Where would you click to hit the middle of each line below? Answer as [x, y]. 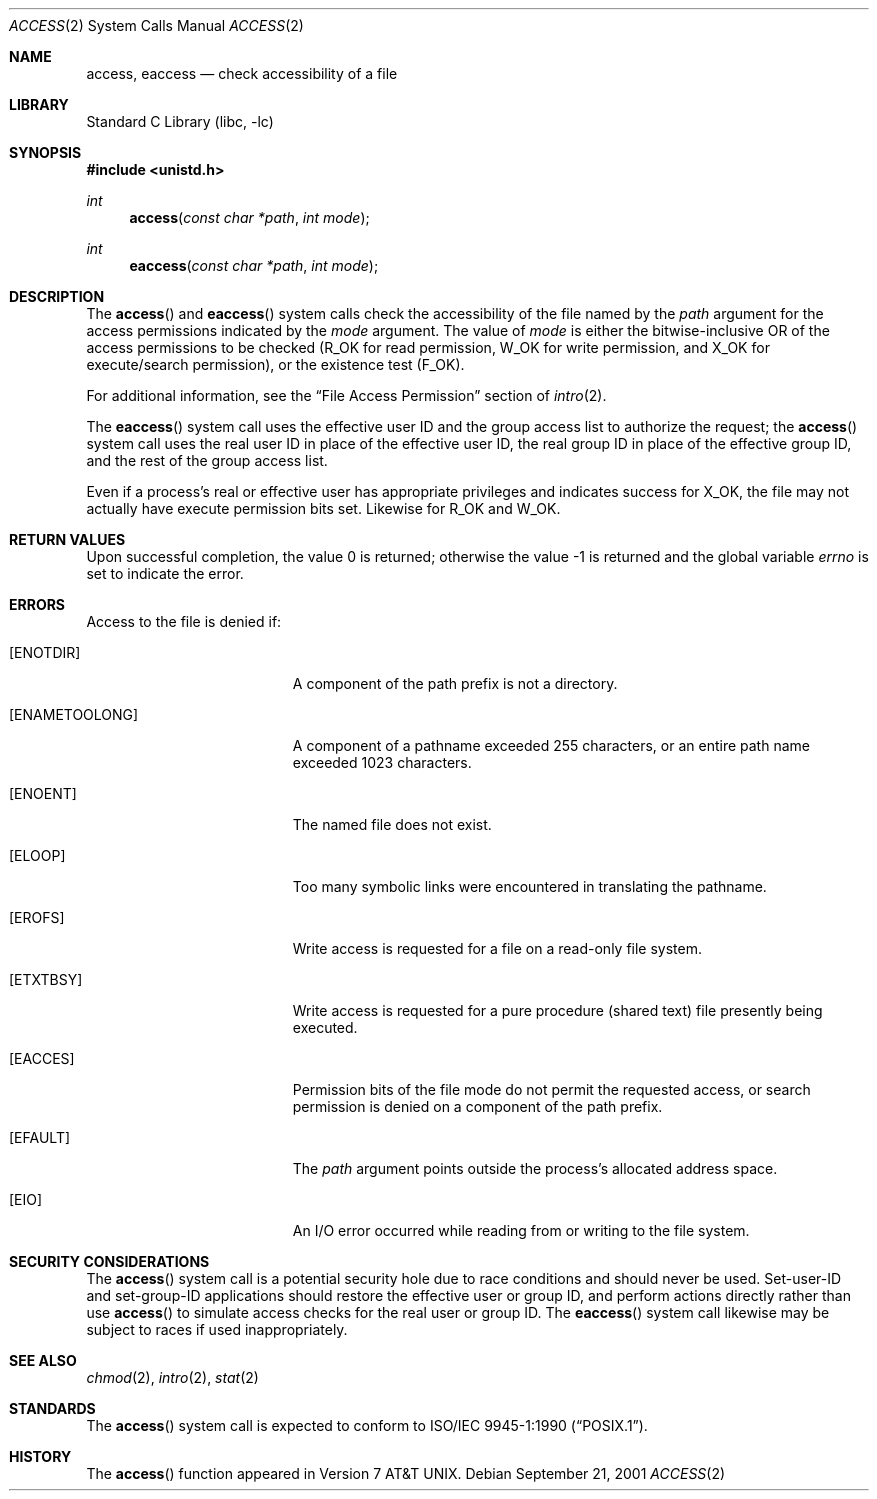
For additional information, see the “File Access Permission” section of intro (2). [346, 395]
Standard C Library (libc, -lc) [180, 121]
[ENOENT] [43, 793]
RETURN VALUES [67, 539]
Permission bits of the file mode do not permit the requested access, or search [551, 1089]
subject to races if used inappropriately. [217, 1329]
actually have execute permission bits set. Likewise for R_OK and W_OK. [323, 508]
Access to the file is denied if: [184, 621]
